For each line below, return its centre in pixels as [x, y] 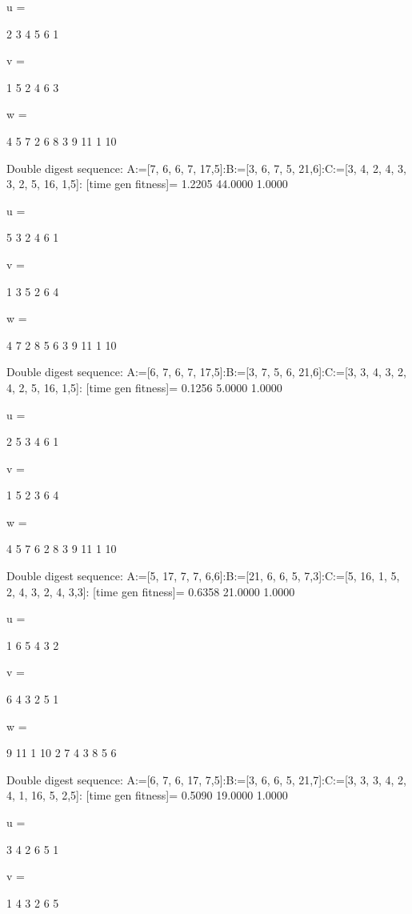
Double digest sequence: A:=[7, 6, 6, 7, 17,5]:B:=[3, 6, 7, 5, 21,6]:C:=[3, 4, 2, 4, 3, [206, 168]
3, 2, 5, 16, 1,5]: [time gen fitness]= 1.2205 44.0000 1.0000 [147, 184]
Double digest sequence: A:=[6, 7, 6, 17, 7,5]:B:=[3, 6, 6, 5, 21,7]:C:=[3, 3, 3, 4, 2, [206, 779]
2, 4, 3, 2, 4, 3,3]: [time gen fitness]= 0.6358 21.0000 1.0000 [151, 591]
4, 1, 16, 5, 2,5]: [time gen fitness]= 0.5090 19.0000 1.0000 [147, 795]
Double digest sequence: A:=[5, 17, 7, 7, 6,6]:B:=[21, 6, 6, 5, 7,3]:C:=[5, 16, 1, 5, [203, 576]
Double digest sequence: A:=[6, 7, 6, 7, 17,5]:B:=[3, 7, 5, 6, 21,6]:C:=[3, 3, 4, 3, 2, [206, 372]
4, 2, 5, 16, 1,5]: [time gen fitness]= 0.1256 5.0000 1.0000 [144, 387]
